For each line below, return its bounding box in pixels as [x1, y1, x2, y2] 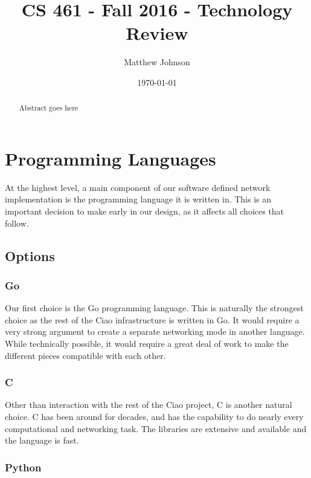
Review [126, 21, 188, 45]
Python [5, 459, 42, 474]
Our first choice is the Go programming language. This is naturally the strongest [5, 302, 304, 314]
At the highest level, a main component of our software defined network [5, 181, 271, 193]
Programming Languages [5, 146, 216, 170]
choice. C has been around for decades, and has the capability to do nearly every [5, 410, 304, 423]
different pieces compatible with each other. [5, 349, 166, 361]
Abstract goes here [19, 103, 79, 113]
